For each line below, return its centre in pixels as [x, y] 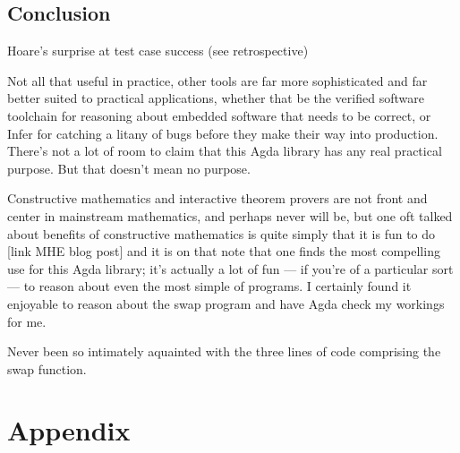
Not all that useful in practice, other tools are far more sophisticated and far [217, 80]
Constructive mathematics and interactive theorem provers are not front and [217, 198]
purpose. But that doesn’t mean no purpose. [129, 168]
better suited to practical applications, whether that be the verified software [216, 98]
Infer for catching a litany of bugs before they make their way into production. [223, 133]
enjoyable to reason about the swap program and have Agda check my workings [226, 303]
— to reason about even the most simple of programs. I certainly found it [209, 286]
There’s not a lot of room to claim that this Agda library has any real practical [225, 151]
